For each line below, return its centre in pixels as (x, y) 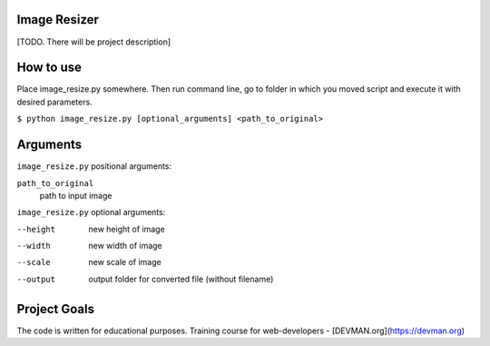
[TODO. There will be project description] (94, 42)
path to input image (76, 195)
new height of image (127, 229)
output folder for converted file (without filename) (181, 279)
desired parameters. (54, 102)
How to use (49, 68)
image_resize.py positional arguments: (94, 166)
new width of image (125, 246)
